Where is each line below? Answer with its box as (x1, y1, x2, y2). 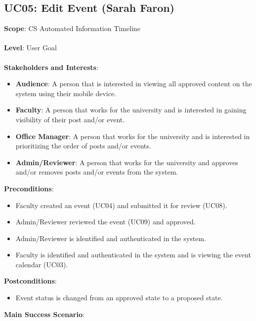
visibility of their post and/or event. (15, 114, 125, 124)
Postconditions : (4, 276, 57, 286)
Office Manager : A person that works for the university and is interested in (15, 131, 250, 141)
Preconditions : (4, 183, 54, 193)
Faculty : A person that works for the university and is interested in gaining (15, 105, 247, 115)
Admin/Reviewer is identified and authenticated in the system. (15, 233, 206, 243)
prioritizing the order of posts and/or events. (15, 141, 151, 151)
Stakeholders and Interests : (4, 62, 98, 72)
